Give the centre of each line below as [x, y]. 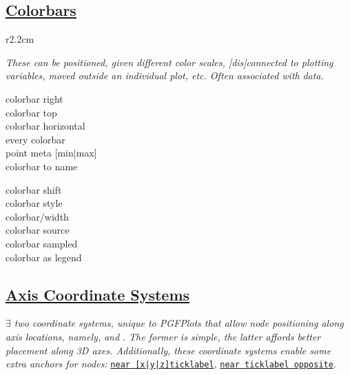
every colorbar [35, 139]
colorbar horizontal [45, 126]
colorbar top [31, 112]
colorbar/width [37, 216]
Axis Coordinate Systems [98, 294]
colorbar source [38, 230]
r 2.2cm [20, 39]
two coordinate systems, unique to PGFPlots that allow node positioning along [179, 323]
